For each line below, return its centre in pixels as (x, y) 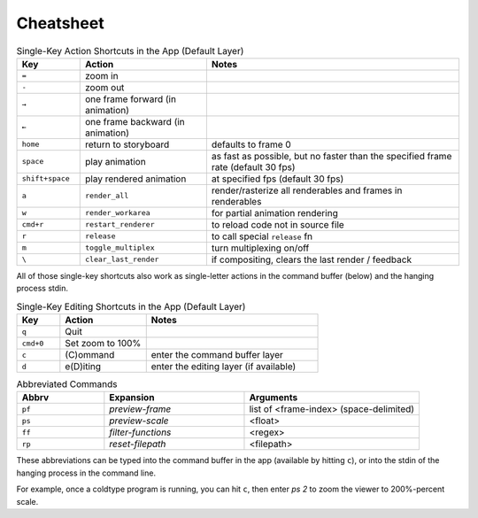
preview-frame (140, 409)
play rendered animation (135, 179)
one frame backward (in (135, 121)
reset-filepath (138, 445)
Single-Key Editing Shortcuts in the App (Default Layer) (131, 306)
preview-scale (139, 421)
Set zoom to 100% (103, 344)
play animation (115, 161)
